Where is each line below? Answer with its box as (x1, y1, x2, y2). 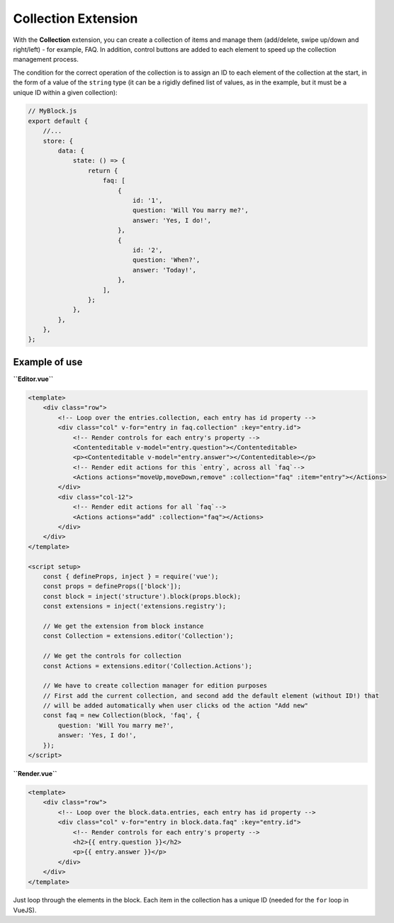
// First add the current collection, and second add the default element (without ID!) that (43, 692, 379, 700)
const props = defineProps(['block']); (43, 582, 182, 590)
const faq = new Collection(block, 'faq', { (43, 712, 201, 719)
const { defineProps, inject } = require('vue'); (43, 572, 219, 580)
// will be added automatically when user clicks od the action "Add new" (43, 702, 308, 709)
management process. (13, 55, 79, 64)
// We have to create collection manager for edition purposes (43, 682, 268, 690)
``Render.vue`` (13, 770, 57, 778)
